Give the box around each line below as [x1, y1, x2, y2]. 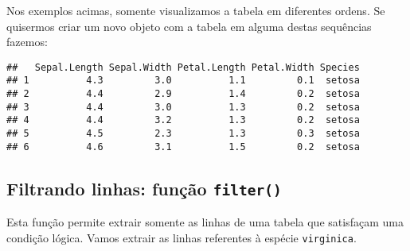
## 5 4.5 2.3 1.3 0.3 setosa [6, 128, 360, 140]
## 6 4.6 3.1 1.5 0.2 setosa [6, 141, 360, 153]
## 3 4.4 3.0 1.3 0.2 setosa [6, 101, 360, 113]
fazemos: [6, 33, 48, 50]
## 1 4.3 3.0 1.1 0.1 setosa [6, 75, 360, 87]
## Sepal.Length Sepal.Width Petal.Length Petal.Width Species [6, 61, 360, 73]
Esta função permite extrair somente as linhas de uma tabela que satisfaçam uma [6, 214, 404, 230]
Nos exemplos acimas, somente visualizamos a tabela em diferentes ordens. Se [6, 2, 385, 18]
